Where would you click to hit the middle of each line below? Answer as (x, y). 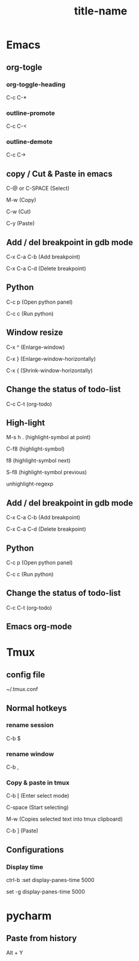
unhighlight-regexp (30, 484)
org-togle (24, 67)
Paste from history (42, 938)
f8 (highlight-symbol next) (38, 461)
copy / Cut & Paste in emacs (59, 174)
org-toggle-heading (36, 84)
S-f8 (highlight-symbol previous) (46, 472)
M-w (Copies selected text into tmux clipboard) (64, 819)
